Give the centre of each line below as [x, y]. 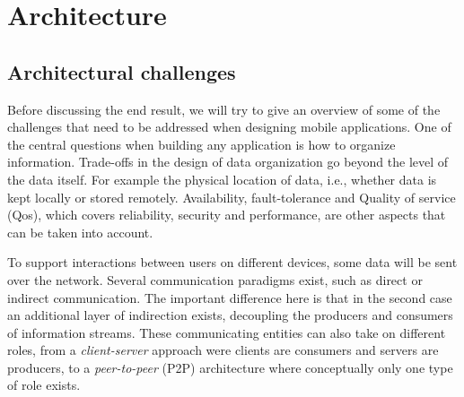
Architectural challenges [122, 71]
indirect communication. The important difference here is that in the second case [230, 297]
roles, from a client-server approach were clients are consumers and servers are [223, 350]
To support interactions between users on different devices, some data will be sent [232, 262]
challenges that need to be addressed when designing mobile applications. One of [229, 127]
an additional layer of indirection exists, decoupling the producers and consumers [230, 315]
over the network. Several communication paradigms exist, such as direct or [215, 279]
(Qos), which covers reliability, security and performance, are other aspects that [227, 215]
